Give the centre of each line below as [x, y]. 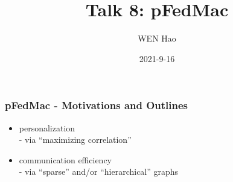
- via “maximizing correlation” [75, 140]
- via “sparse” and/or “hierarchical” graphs [99, 171]
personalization [47, 127]
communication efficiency [65, 159]
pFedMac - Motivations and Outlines [97, 105]
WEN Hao [157, 38]
